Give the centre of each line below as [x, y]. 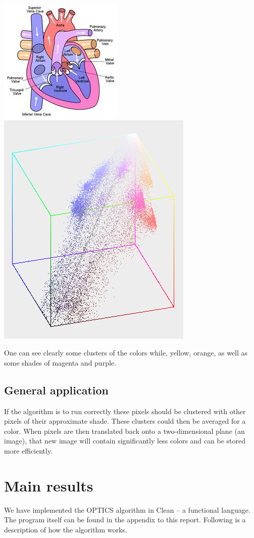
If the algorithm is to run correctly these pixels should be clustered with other [125, 411]
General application [56, 390]
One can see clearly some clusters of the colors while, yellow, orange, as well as [126, 353]
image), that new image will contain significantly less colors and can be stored [125, 441]
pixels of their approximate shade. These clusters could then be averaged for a [125, 421]
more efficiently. [29, 450]
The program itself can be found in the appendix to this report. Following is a [125, 520]
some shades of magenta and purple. [60, 362]
